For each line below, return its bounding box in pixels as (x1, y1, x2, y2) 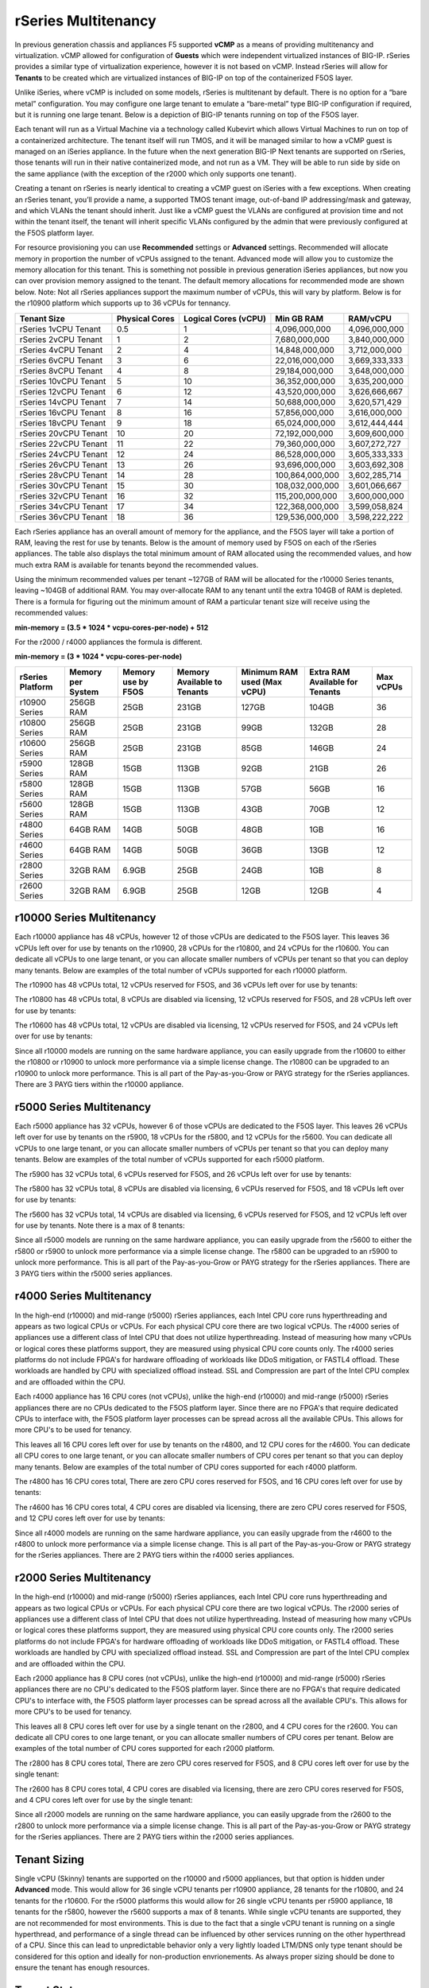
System (68, 686, 99, 697)
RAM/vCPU (348, 313, 392, 324)
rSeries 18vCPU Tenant (19, 417, 106, 429)
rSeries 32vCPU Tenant (19, 490, 108, 501)
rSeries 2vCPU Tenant (19, 334, 103, 345)
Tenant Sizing (14, 1853, 85, 1866)
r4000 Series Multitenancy (14, 1289, 153, 1303)
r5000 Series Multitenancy (14, 1100, 151, 1113)
